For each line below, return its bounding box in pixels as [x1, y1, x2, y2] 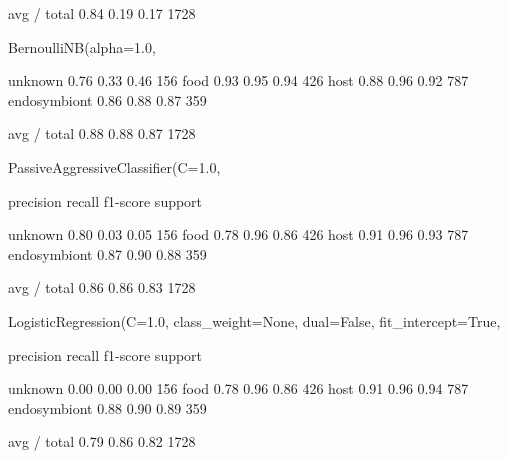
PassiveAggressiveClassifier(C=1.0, [8, 156, 221, 177]
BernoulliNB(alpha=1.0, [8, 36, 156, 57]
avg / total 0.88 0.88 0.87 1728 [8, 123, 196, 144]
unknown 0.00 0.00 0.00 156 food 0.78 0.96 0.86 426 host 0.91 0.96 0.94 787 [8, 378, 469, 399]
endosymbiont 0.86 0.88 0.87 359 [8, 89, 207, 110]
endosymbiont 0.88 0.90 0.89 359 [8, 397, 207, 418]
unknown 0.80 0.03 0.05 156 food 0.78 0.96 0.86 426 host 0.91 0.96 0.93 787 [8, 224, 469, 245]
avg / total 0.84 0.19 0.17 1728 [8, 3, 196, 23]
